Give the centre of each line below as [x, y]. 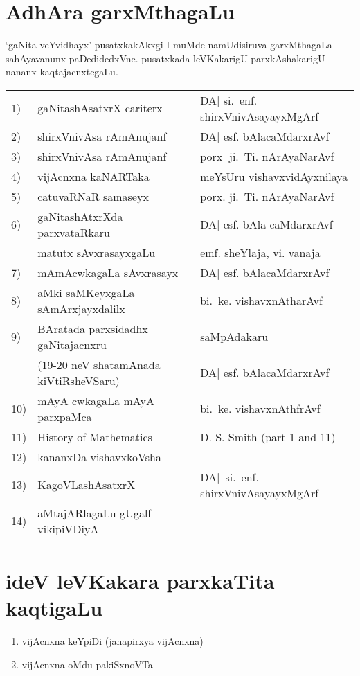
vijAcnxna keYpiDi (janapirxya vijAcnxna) [112, 641]
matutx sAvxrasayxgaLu [97, 252]
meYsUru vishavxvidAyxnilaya [274, 176]
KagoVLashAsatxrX [87, 485]
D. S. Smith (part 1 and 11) [268, 436]
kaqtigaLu [54, 608]
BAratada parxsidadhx [93, 328]
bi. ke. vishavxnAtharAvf [261, 301]
